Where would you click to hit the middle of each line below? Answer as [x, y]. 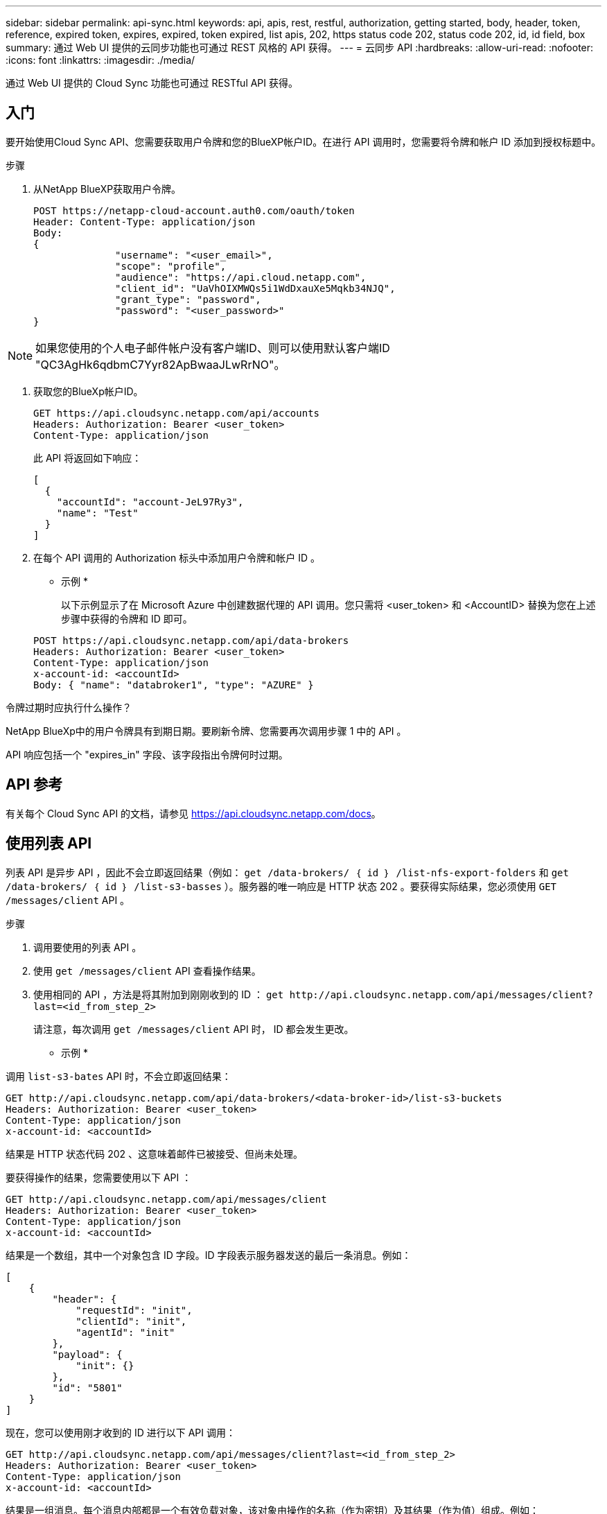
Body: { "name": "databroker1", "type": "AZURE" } [174, 685]
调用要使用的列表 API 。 [88, 947]
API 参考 [34, 785]
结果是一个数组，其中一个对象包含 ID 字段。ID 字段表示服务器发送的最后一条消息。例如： [209, 1255]
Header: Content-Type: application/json [144, 221]
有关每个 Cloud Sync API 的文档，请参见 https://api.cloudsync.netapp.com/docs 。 [193, 813]
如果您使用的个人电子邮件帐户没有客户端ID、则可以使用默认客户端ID [213, 348]
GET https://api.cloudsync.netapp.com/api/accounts [177, 413]
